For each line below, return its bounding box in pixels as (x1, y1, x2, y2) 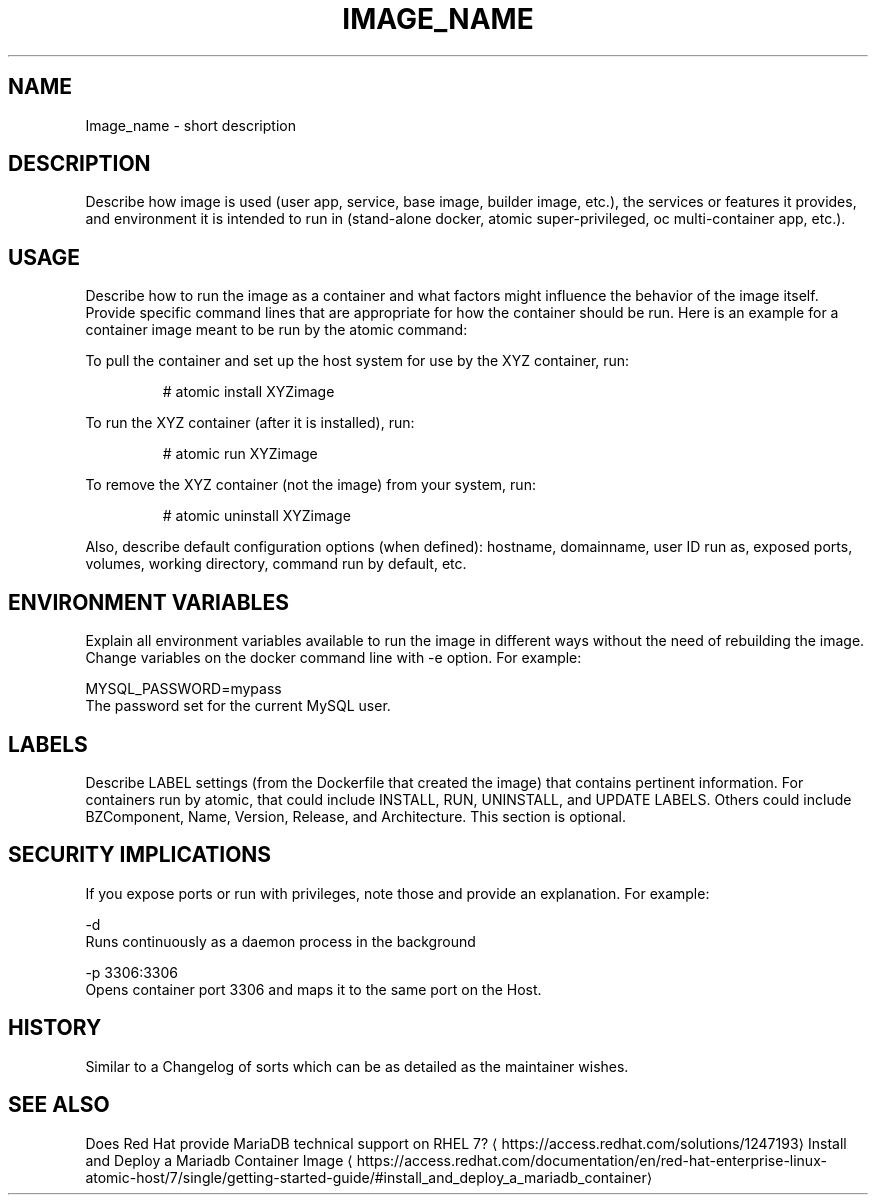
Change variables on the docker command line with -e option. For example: (85, 649, 582, 667)
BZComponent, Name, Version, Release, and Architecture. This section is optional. (85, 807, 627, 825)
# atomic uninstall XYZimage (162, 507, 351, 525)
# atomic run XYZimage (162, 445, 318, 463)
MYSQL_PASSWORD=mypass (85, 680, 282, 698)
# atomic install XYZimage (162, 383, 335, 401)
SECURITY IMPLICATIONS (8, 842, 272, 868)
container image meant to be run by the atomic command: (85, 321, 468, 339)
